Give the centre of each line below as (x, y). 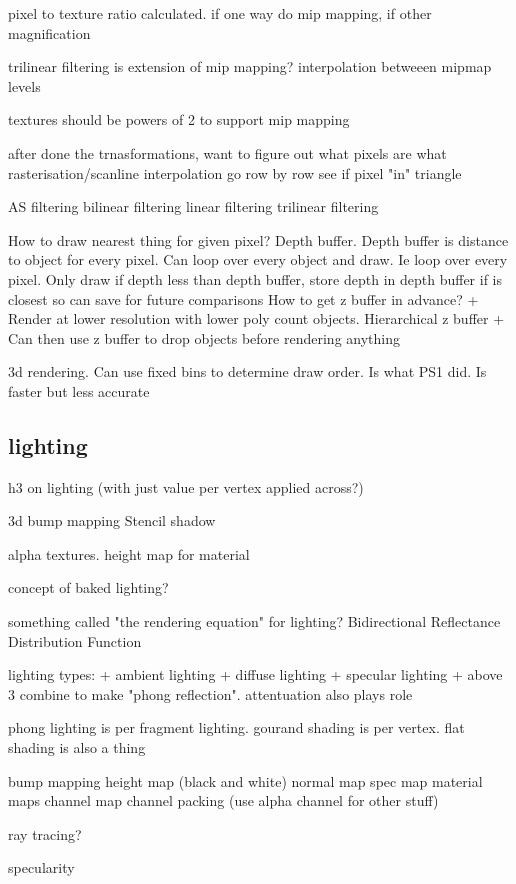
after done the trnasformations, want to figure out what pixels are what (227, 152)
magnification (49, 32)
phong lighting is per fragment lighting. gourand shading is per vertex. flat (236, 727)
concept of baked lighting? (88, 587)
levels (24, 85)
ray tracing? (45, 833)
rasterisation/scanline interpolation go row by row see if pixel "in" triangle (235, 172)
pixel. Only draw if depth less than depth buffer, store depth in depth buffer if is (255, 278)
